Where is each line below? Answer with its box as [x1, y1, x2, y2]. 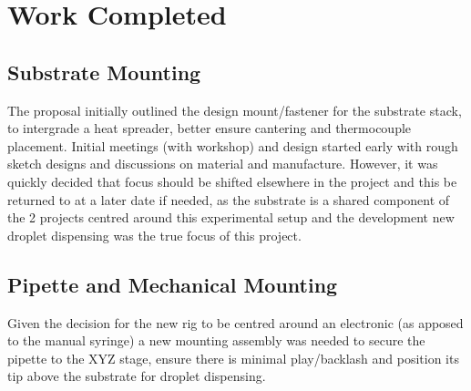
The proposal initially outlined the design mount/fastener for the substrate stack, [7, 100, 462, 119]
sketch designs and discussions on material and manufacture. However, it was [7, 154, 438, 173]
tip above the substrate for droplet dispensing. [7, 366, 266, 386]
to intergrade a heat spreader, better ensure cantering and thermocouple [7, 118, 412, 138]
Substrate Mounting [7, 57, 201, 86]
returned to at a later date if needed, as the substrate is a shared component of [7, 190, 450, 209]
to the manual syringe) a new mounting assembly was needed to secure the [7, 331, 425, 350]
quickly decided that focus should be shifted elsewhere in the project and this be [7, 171, 457, 190]
